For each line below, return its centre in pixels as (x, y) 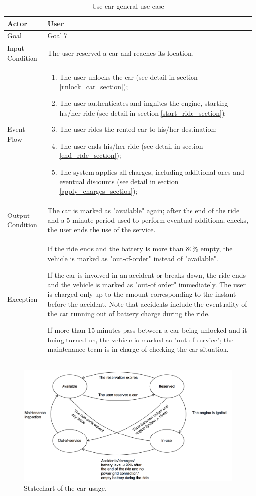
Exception (23, 299)
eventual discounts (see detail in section (119, 181)
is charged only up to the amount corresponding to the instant (142, 294)
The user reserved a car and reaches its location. (120, 53)
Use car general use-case (128, 6)
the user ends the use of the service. (101, 230)
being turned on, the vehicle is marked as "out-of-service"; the (141, 339)
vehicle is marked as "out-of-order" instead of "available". (133, 258)
